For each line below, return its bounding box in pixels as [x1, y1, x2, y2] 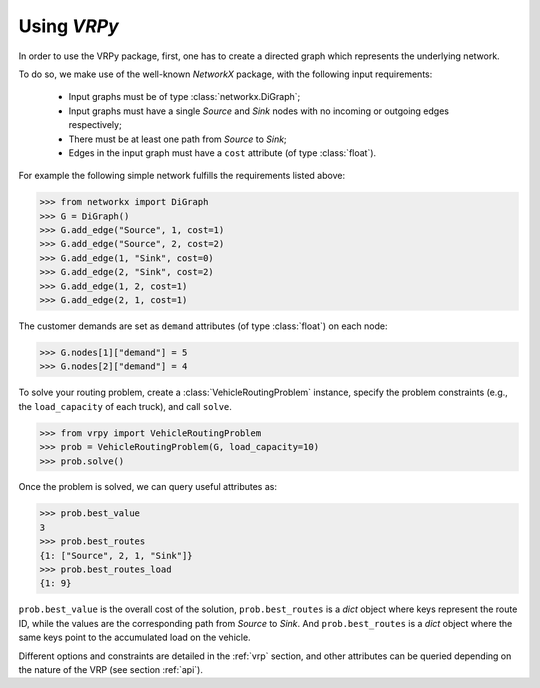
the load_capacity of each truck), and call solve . [18, 400, 232, 412]
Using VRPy [18, 15, 119, 37]
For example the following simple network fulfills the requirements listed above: [18, 170, 345, 182]
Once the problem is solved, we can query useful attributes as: [18, 481, 277, 493]
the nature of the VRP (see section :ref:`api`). [18, 663, 204, 675]
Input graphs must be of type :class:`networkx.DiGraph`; [68, 91, 301, 103]
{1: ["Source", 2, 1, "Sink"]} [39, 550, 194, 561]
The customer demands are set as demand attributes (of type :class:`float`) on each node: [18, 320, 388, 332]
